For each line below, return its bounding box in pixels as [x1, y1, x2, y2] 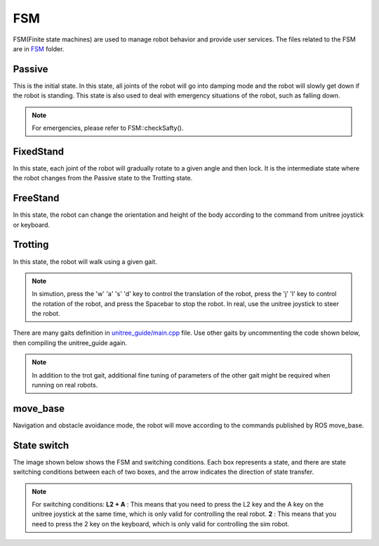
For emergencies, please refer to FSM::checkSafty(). [32, 124, 184, 133]
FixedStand [13, 145, 65, 157]
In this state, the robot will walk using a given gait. [13, 257, 157, 266]
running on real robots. [32, 381, 98, 389]
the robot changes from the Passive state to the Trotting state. [13, 174, 193, 182]
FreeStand [13, 192, 60, 204]
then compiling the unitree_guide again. [13, 338, 128, 347]
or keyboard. [13, 220, 51, 229]
